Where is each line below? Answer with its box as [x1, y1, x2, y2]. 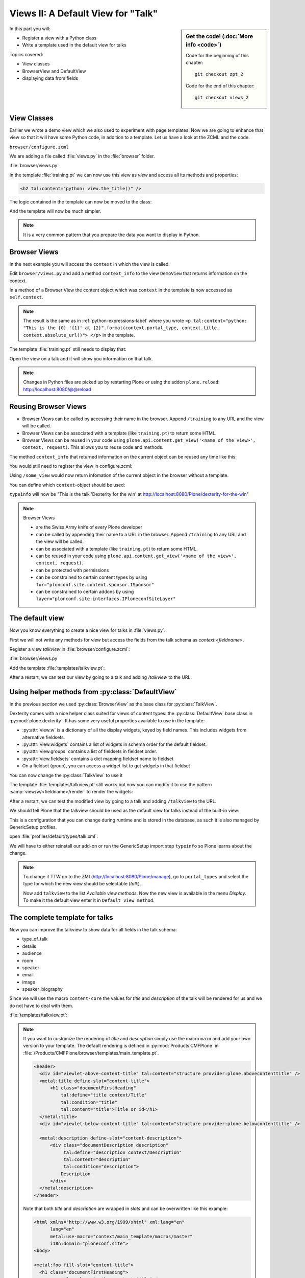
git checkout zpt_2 [194, 72, 243, 77]
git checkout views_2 [194, 95, 249, 101]
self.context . [9, 294, 43, 300]
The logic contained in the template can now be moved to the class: [9, 198, 152, 204]
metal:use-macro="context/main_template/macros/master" [50, 1234, 193, 1239]
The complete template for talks [9, 913, 113, 922]
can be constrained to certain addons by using [36, 588, 134, 595]
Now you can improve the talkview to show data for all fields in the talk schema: [9, 926, 177, 932]
